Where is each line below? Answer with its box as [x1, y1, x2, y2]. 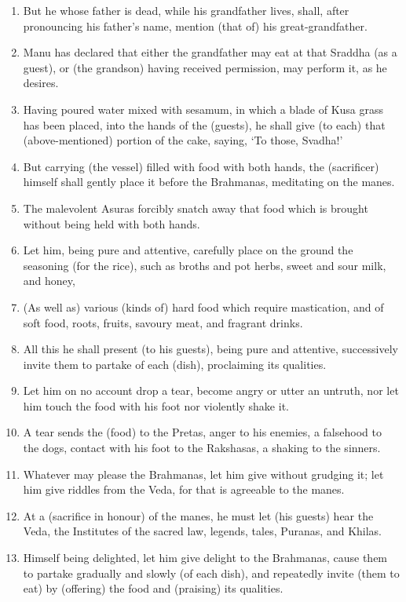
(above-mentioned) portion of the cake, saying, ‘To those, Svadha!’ [23, 132, 343, 148]
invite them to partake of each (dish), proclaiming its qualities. [23, 356, 327, 372]
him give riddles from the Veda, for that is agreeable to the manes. [23, 481, 345, 498]
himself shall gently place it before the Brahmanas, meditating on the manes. [23, 173, 395, 190]
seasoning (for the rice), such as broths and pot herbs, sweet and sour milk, [23, 257, 386, 273]
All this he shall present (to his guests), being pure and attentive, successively [23, 341, 398, 357]
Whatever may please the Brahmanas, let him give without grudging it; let [23, 465, 384, 482]
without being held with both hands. [23, 215, 200, 232]
